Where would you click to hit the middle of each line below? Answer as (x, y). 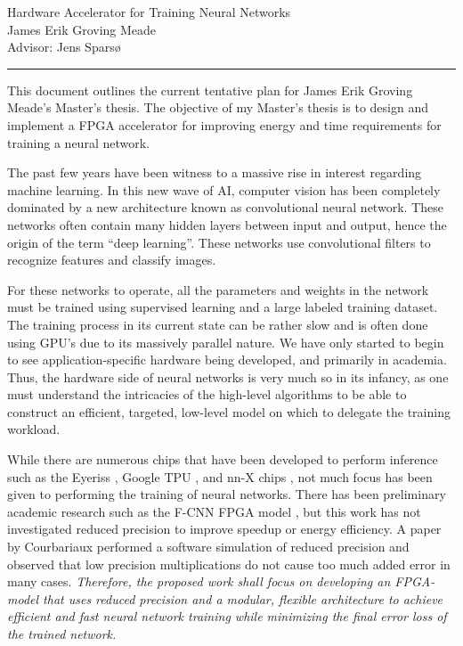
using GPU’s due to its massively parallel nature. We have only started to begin (226, 342)
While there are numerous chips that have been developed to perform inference (223, 459)
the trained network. (62, 634)
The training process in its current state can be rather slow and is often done (218, 324)
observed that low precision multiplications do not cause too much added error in (229, 564)
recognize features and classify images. (112, 260)
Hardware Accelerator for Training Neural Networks (149, 12)
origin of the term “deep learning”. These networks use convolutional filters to (219, 242)
